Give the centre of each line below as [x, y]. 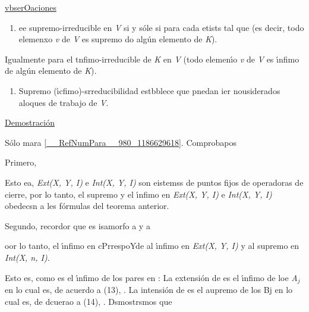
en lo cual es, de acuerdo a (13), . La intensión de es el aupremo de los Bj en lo [149, 289]
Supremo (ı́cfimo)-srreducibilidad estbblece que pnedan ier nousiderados [149, 90]
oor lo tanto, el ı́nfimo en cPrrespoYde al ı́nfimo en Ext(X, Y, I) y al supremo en [152, 246]
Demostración [30, 122]
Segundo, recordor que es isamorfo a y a [78, 225]
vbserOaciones [31, 7]
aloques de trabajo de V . [64, 102]
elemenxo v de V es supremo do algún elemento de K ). [118, 39]
